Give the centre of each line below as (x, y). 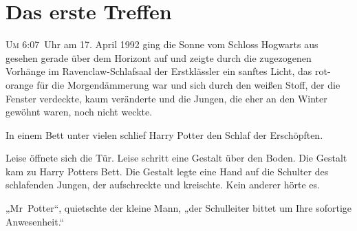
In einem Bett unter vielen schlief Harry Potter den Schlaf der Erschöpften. (164, 134)
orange (20, 84)
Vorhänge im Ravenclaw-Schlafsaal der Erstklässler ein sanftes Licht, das (159, 71)
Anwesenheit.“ (35, 221)
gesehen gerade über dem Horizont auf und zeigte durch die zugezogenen (159, 57)
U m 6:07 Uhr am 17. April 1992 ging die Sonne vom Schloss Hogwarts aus (162, 44)
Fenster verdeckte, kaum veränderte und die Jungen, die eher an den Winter (166, 98)
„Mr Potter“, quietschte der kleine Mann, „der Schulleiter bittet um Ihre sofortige (179, 208)
